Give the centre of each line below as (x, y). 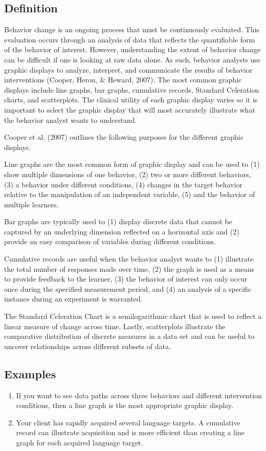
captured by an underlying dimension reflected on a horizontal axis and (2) (122, 231)
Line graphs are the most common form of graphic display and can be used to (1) (132, 164)
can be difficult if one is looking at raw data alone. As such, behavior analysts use (132, 59)
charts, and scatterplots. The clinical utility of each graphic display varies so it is (131, 100)
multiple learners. (31, 204)
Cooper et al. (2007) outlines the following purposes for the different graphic (124, 137)
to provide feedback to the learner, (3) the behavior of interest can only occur (126, 279)
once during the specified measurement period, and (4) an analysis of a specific (128, 288)
